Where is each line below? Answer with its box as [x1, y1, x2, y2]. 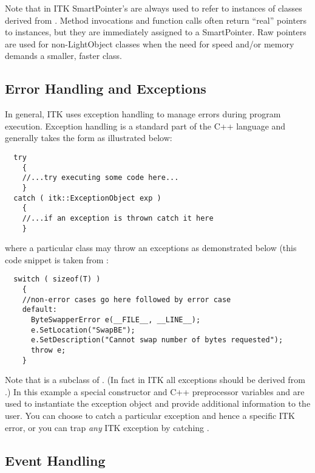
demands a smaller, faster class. [5, 49, 122, 62]
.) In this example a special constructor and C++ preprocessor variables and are [5, 385, 305, 398]
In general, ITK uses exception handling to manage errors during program [5, 108, 281, 120]
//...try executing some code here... [22, 173, 179, 182]
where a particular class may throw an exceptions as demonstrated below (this [5, 241, 297, 254]
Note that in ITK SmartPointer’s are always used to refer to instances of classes [5, 2, 302, 14]
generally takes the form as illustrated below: [5, 131, 172, 144]
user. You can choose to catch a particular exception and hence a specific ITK [5, 409, 295, 422]
